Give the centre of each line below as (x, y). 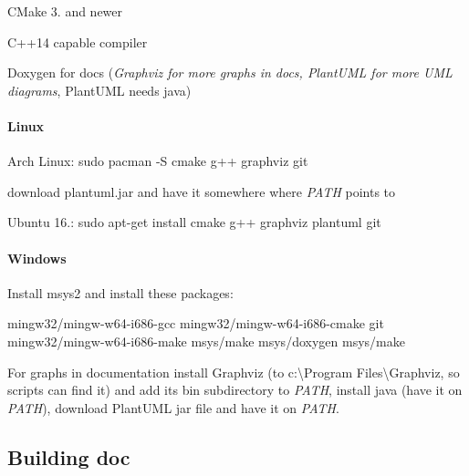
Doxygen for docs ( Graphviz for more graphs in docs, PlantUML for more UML (230, 72)
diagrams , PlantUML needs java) (99, 90)
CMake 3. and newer (65, 11)
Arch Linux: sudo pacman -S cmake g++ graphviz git (158, 161)
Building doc (69, 456)
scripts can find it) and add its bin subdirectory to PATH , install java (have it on (235, 390)
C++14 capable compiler (78, 41)
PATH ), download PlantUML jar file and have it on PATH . (173, 407)
